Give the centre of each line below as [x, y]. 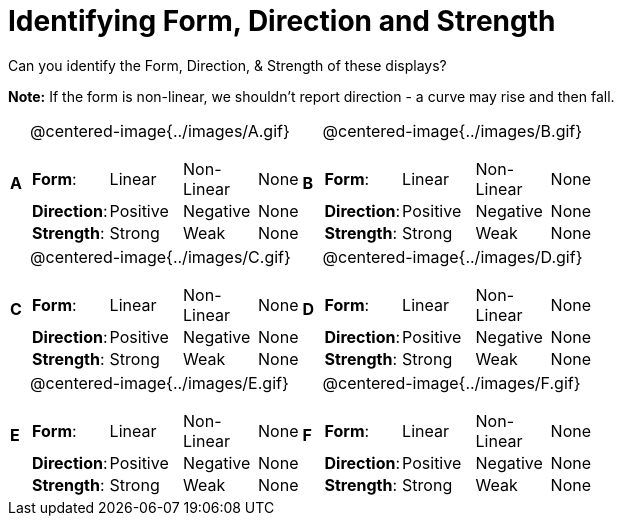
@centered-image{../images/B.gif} [452, 130]
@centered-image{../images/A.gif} [160, 130]
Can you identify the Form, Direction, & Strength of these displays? [227, 65]
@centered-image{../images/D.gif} [452, 256]
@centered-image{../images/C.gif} [160, 256]
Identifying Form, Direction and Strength [282, 21]
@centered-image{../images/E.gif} [159, 382]
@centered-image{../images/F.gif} [451, 382]
